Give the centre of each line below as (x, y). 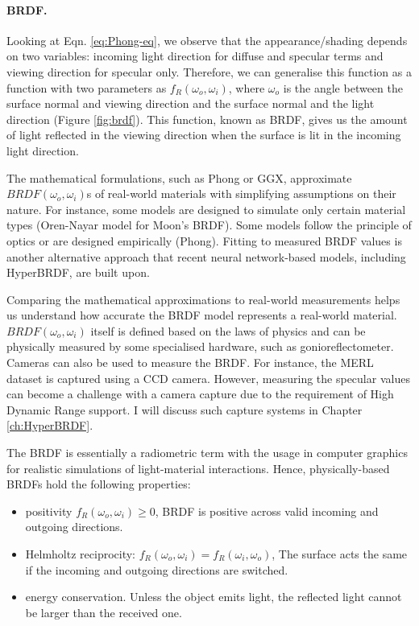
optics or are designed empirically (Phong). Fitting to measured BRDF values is (204, 240)
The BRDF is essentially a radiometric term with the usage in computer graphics (207, 453)
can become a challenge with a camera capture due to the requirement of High (200, 394)
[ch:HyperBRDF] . (50, 425)
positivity (49, 511)
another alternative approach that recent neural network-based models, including (206, 256)
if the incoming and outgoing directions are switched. (157, 569)
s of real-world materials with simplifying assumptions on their (241, 194)
